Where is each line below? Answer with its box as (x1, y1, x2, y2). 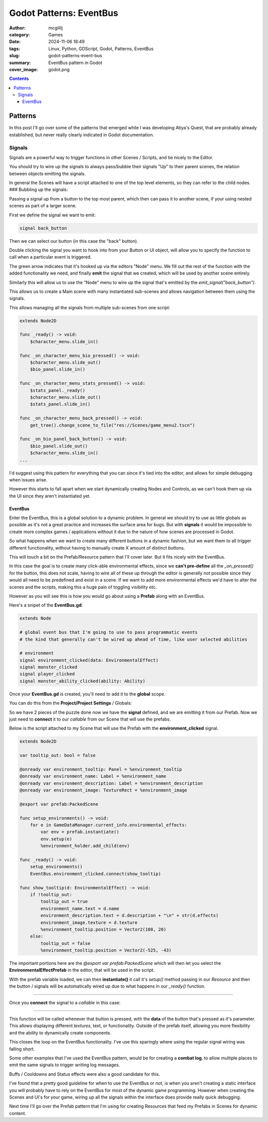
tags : (9, 45, 20, 52)
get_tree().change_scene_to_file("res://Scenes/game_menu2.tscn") (30, 422, 196, 428)
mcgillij (48, 25, 63, 31)
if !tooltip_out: (30, 892, 72, 897)
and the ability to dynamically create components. (9, 1029, 112, 1035)
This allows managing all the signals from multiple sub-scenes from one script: (9, 304, 171, 310)
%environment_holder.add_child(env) (40, 843, 130, 849)
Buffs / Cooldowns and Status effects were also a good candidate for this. (9, 1071, 160, 1077)
